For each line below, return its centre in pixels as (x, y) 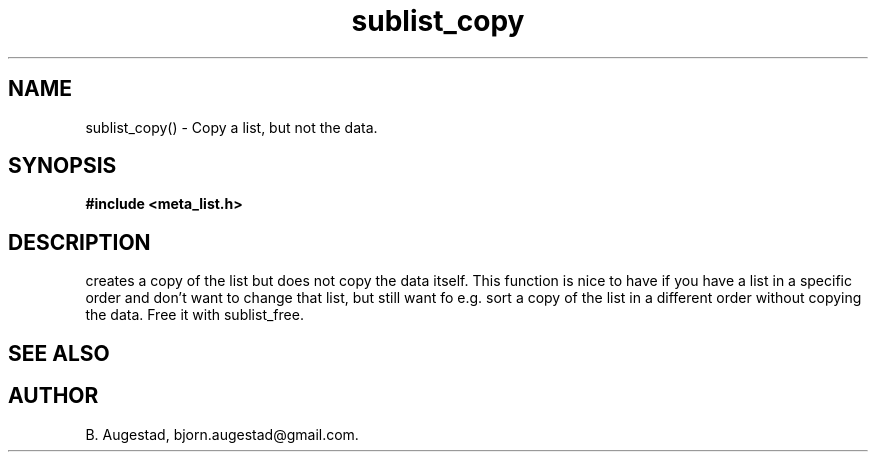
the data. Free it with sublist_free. (194, 315)
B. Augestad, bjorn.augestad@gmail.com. (222, 434)
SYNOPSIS (62, 166)
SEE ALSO (59, 353)
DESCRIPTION (79, 242)
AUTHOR (53, 396)
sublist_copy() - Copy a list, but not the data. (231, 127)
